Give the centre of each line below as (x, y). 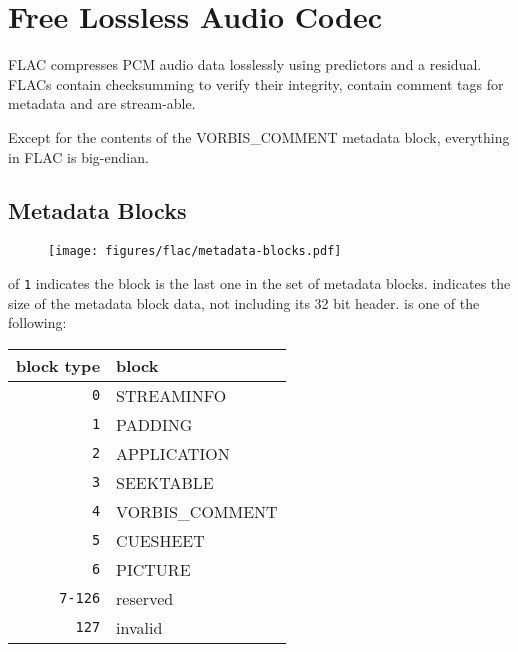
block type (58, 365)
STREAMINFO (171, 395)
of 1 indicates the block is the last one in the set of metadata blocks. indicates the (259, 282)
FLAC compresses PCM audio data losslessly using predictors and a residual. (245, 64)
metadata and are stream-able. (102, 103)
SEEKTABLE (165, 482)
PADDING (154, 424)
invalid (139, 627)
